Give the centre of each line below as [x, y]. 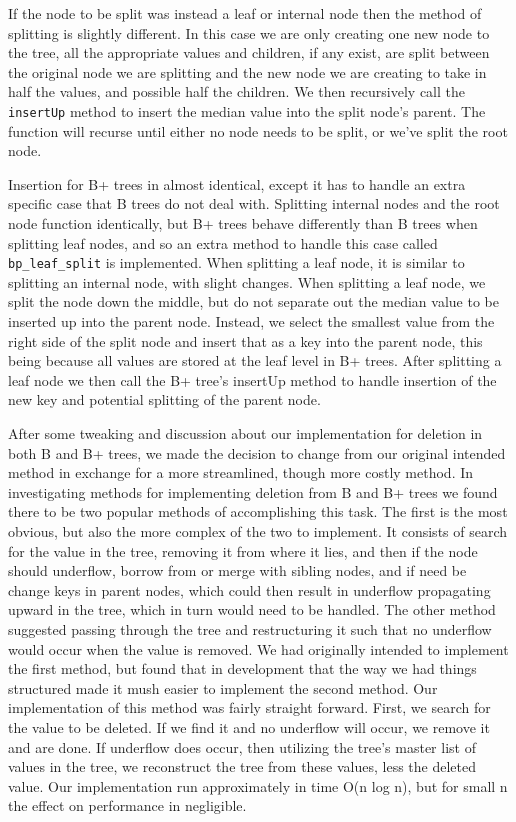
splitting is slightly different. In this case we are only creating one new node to [249, 32]
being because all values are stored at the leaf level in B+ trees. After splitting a [255, 360]
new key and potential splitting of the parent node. [164, 399]
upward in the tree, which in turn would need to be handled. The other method [252, 609]
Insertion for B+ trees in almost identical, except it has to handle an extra [237, 183]
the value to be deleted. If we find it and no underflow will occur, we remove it [249, 726]
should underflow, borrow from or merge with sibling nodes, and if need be [237, 570]
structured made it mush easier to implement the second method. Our [223, 687]
